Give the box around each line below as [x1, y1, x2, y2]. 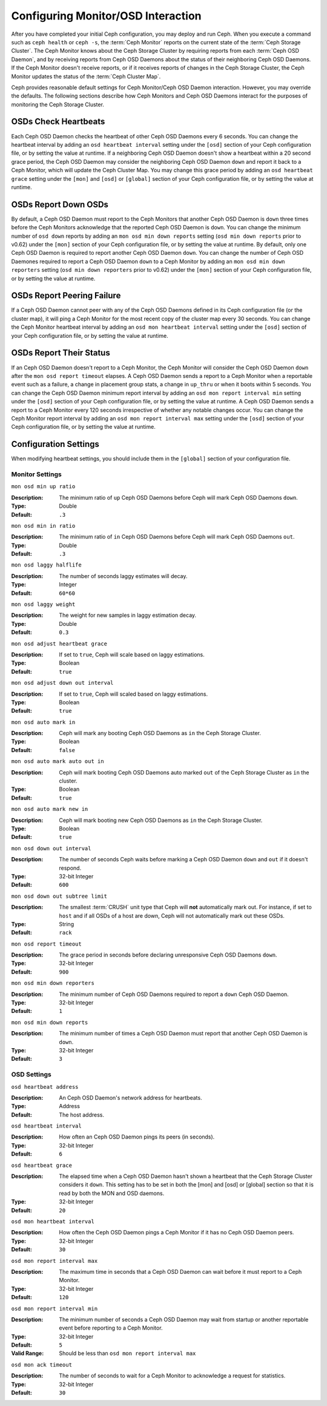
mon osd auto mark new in [11, 806, 88, 813]
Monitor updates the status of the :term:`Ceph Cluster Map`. [11, 73, 161, 80]
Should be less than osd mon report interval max [59, 1350, 196, 1357]
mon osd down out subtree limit [11, 892, 107, 900]
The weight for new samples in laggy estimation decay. [59, 611, 197, 619]
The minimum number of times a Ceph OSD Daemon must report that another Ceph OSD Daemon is [59, 1030, 308, 1037]
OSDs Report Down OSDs [11, 199, 109, 209]
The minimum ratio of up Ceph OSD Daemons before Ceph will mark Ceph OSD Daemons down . [59, 494, 298, 501]
